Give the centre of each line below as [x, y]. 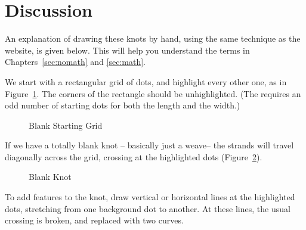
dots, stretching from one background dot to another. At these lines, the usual [148, 208]
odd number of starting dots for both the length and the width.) [123, 105]
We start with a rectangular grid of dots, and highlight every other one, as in [146, 81]
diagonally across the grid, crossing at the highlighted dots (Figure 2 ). [134, 156]
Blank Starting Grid [66, 125]
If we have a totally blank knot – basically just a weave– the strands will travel [149, 145]
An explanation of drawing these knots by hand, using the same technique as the [153, 38]
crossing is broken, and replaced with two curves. [94, 220]
